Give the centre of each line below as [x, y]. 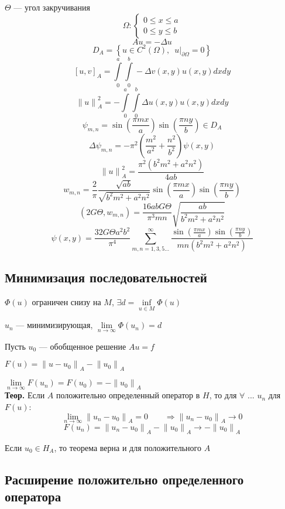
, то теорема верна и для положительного [128, 447]
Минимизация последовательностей [106, 277]
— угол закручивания [52, 7]
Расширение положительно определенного [124, 479]
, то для [223, 395]
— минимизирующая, [54, 325]
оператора [33, 496]
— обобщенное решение [83, 346]
